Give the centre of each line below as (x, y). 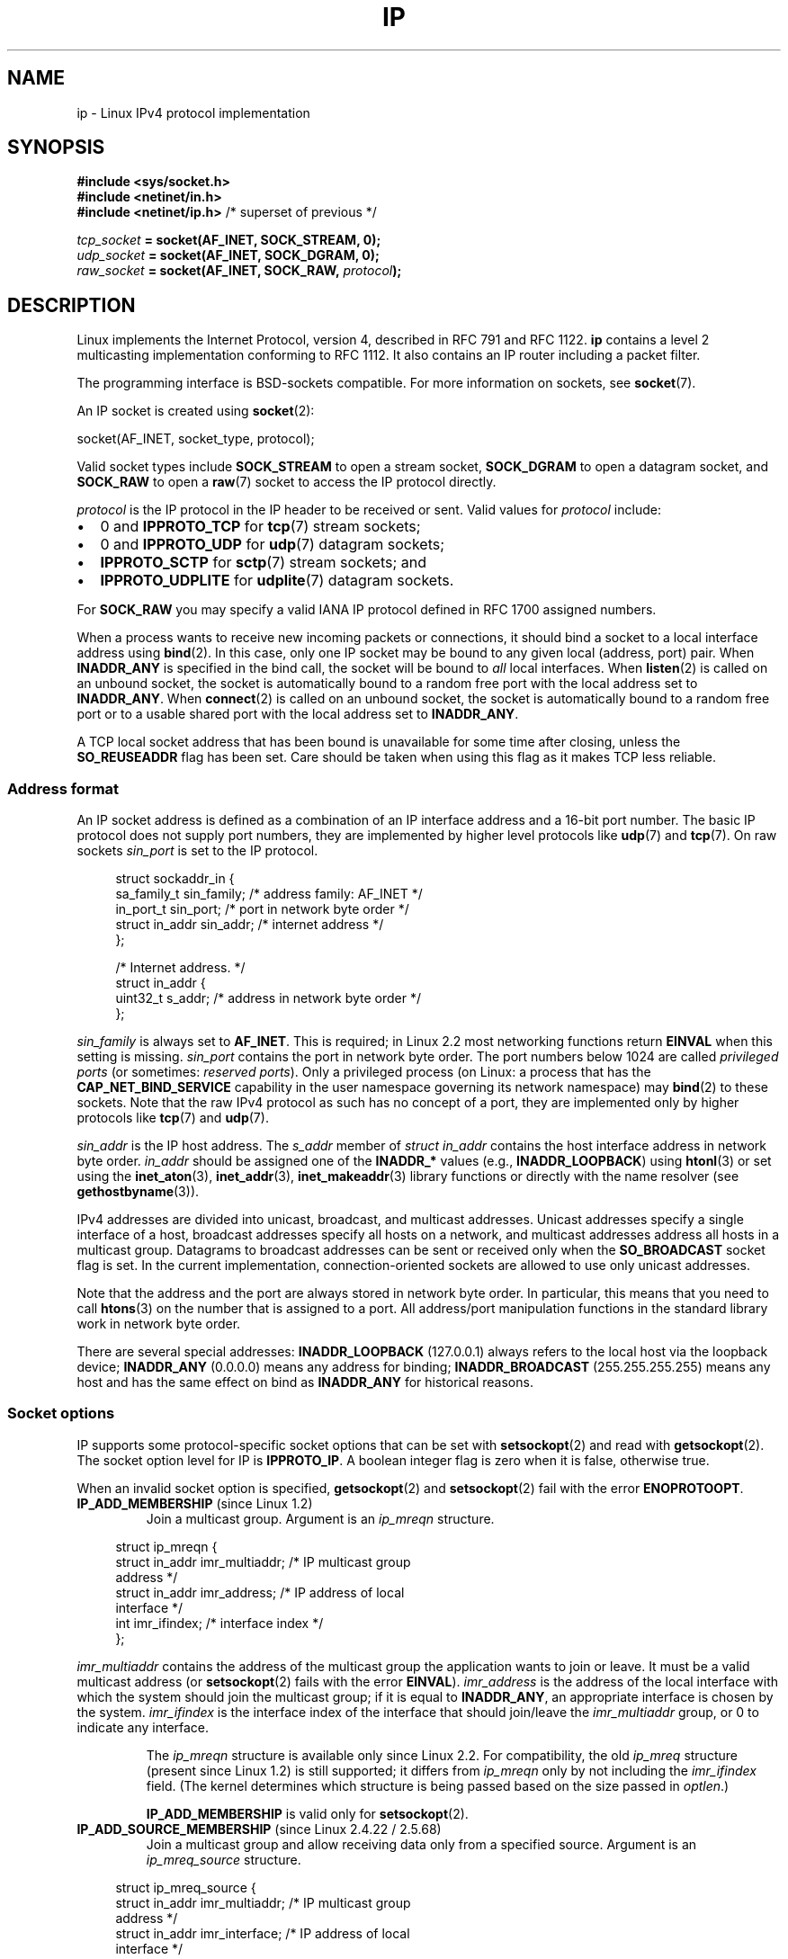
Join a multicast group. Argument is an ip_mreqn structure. (320, 1518)
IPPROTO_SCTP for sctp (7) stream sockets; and (263, 563)
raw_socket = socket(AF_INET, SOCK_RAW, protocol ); (239, 271)
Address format (63, 788)
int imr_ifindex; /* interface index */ (219, 1623)
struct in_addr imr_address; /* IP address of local (260, 1592)
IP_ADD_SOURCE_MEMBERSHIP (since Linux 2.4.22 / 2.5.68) (259, 1829)
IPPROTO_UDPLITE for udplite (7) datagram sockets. (277, 581)
